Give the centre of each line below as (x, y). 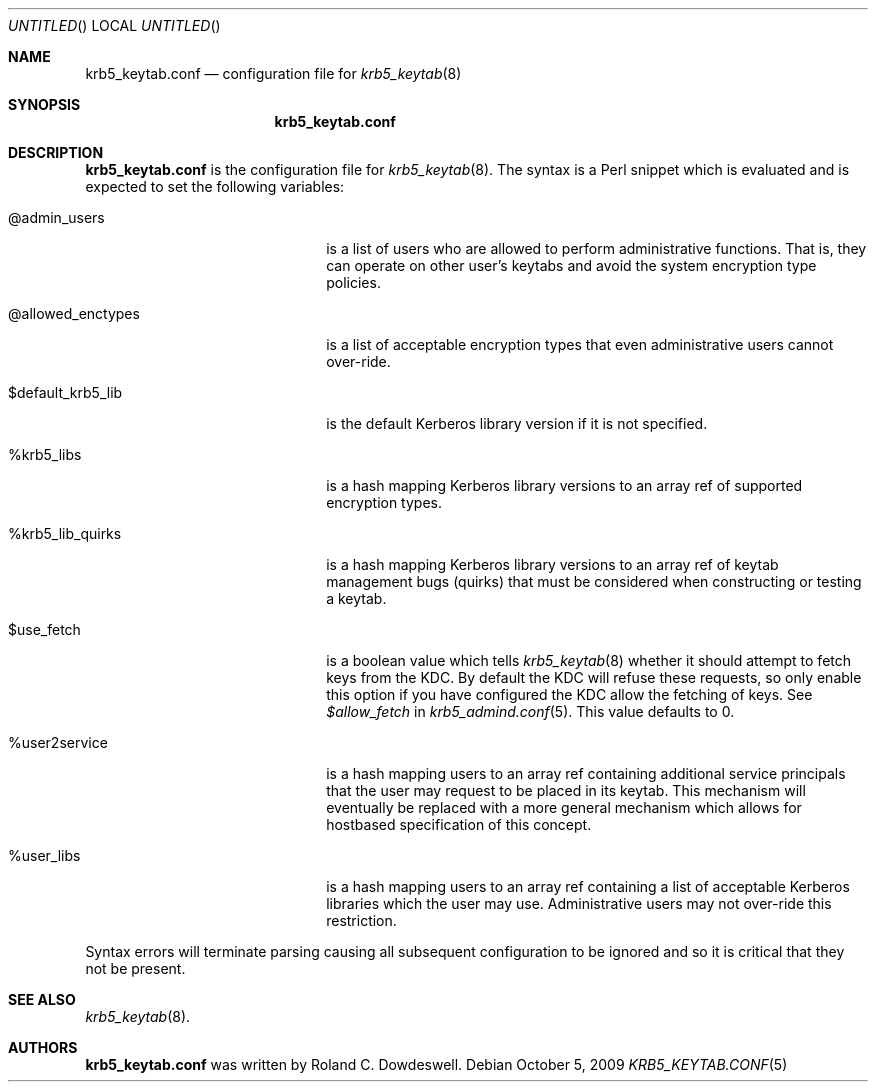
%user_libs (44, 855)
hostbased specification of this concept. (459, 824)
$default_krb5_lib (65, 392)
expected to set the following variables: (215, 186)
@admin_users (56, 217)
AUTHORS (43, 1047)
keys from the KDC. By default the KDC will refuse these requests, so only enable (594, 677)
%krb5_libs (45, 454)
